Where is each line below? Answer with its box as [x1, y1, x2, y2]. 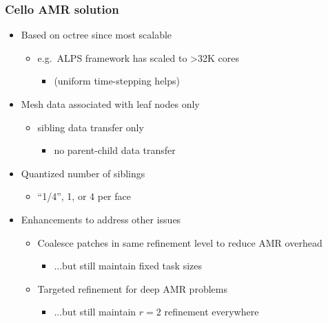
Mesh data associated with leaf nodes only [21, 97, 200, 111]
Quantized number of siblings [21, 166, 145, 180]
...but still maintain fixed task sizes [54, 258, 202, 273]
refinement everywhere [164, 304, 259, 319]
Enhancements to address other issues [21, 212, 181, 226]
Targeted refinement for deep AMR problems [37, 281, 227, 296]
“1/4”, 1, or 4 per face [37, 189, 131, 203]
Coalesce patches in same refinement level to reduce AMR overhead [37, 235, 322, 249]
